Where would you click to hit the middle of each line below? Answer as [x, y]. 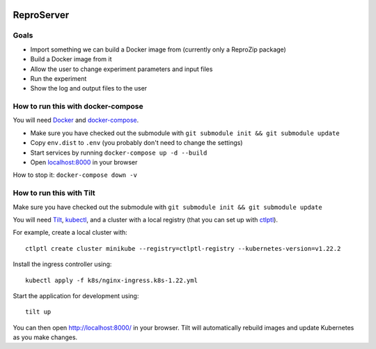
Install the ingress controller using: [62, 264]
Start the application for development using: [76, 295]
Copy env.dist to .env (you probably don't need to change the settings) [136, 143]
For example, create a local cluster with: [70, 233]
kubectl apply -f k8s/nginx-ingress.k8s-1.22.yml [112, 280]
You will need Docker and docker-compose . [76, 120]
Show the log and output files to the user [89, 88]
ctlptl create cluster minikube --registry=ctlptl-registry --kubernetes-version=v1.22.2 [183, 248]
